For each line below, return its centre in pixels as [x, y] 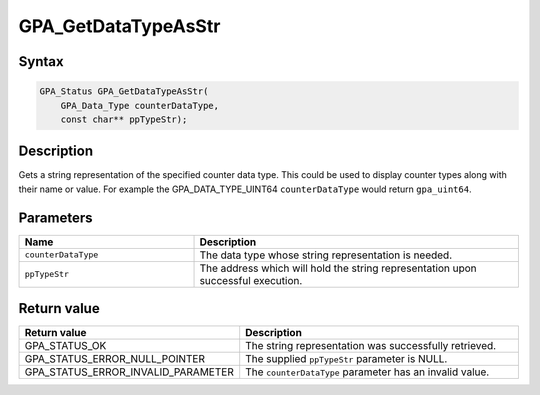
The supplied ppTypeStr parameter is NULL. [346, 359]
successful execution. [251, 280]
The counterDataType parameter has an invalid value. [367, 372]
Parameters [55, 217]
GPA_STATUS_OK [65, 346]
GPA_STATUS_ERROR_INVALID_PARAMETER [129, 372]
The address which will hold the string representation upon [338, 268]
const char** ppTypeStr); [124, 119]
